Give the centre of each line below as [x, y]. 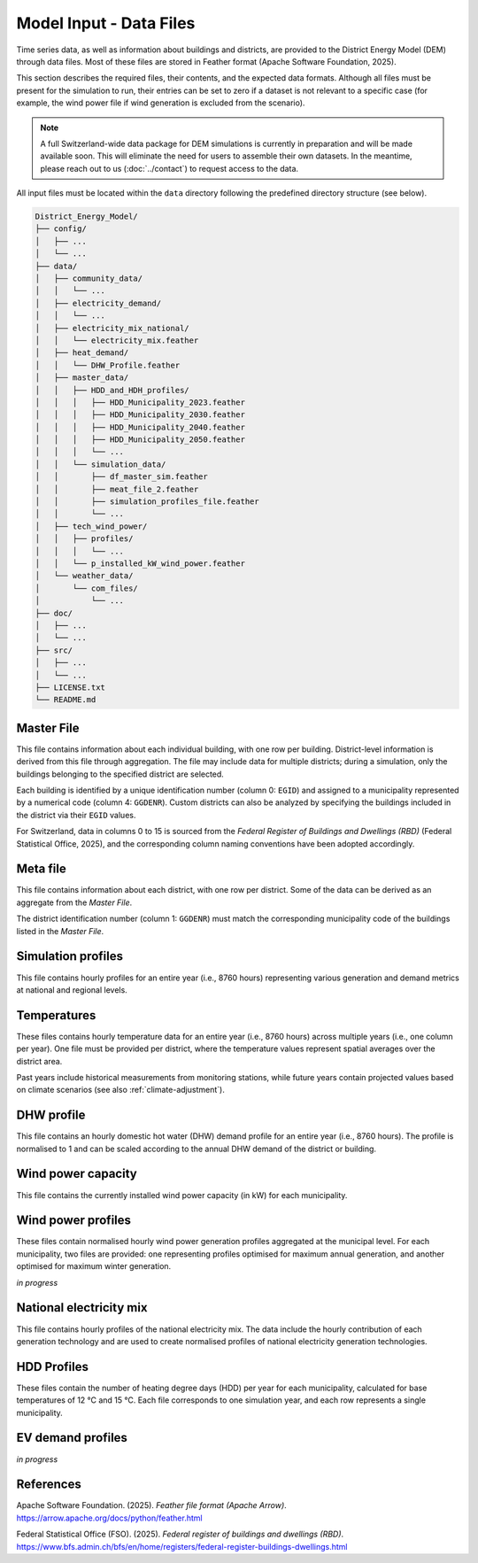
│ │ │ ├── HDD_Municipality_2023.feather [140, 402]
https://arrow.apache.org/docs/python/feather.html [109, 1518]
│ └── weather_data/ [84, 576]
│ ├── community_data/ [89, 279]
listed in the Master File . [60, 931]
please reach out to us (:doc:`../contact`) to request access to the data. [170, 168]
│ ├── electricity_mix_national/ [112, 328]
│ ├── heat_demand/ [82, 353]
